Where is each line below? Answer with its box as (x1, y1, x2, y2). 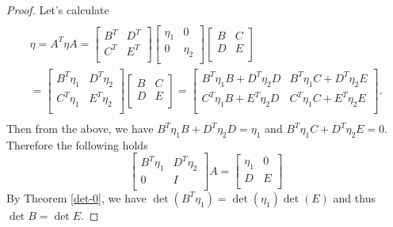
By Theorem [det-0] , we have (6, 189, 147, 206)
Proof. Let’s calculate (6, 2, 109, 17)
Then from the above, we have (6, 120, 154, 137)
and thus (333, 189, 376, 206)
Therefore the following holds (6, 136, 148, 153)
